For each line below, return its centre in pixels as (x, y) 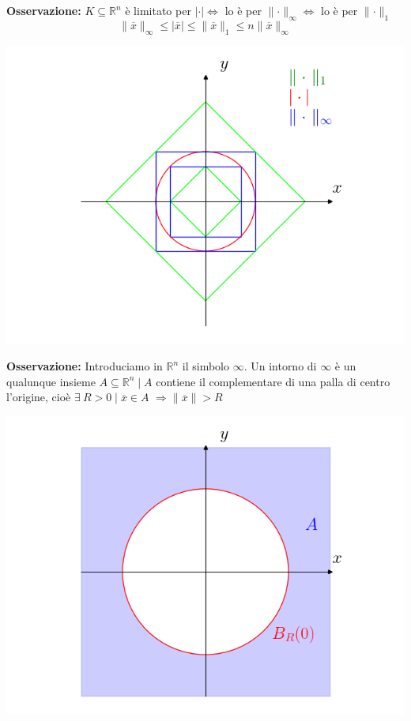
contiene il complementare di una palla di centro (273, 381)
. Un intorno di (280, 366)
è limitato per (158, 10)
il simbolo (205, 366)
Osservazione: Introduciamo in (85, 366)
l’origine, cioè (39, 397)
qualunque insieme (51, 381)
